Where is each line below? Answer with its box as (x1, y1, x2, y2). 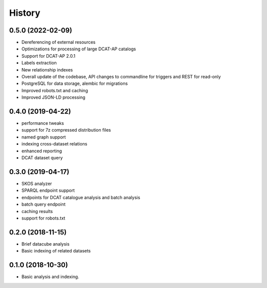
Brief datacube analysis (21, 241, 70, 247)
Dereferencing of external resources (21, 39, 96, 45)
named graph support (21, 134, 66, 140)
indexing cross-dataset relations (21, 141, 88, 147)
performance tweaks (21, 120, 64, 126)
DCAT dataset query (21, 155, 63, 161)
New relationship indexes (21, 67, 73, 72)
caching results (21, 208, 53, 214)
